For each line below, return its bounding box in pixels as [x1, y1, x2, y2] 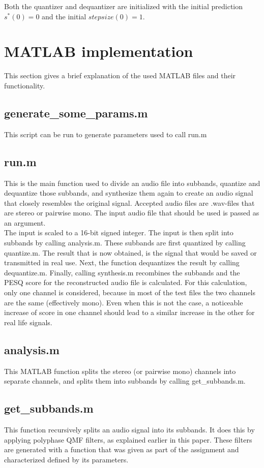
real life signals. [4, 317, 52, 327]
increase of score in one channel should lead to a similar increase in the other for [4, 307, 255, 318]
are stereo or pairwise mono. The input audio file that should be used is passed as [4, 207, 259, 218]
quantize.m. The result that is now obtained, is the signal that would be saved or [4, 247, 257, 258]
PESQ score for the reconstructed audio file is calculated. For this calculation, [4, 277, 247, 288]
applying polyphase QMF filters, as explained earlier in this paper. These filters [4, 434, 252, 445]
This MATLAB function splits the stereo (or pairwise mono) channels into [4, 365, 236, 376]
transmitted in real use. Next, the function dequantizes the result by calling [4, 257, 240, 268]
